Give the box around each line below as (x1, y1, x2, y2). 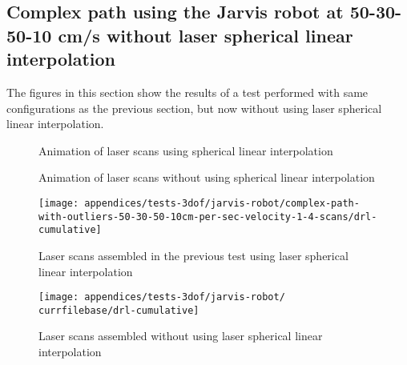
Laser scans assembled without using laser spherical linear (38, 327, 323, 344)
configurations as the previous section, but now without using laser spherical (6, 99, 382, 116)
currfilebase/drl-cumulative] (38, 304, 199, 316)
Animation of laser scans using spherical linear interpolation (38, 142, 333, 158)
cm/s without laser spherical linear (58, 22, 353, 47)
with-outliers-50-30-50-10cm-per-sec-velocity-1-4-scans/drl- (38, 211, 377, 223)
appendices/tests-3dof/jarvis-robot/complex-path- (84, 197, 360, 209)
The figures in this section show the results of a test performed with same (6, 83, 369, 100)
